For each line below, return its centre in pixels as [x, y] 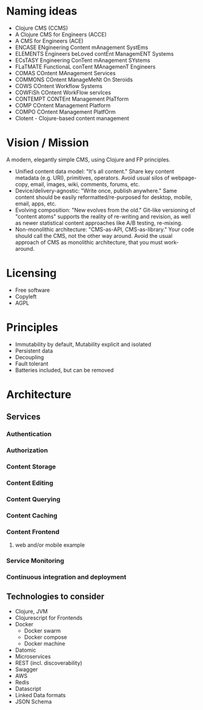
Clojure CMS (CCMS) [42, 28]
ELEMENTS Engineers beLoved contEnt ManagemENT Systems [94, 53]
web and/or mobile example [50, 545]
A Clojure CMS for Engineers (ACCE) [61, 34]
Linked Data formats [40, 695]
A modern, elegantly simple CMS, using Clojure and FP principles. [88, 160]
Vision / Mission [48, 143]
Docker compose [46, 637]
